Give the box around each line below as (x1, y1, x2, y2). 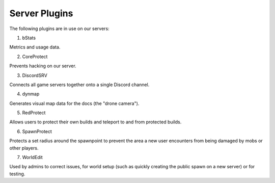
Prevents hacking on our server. (9, 63, 76, 69)
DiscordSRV (22, 72, 48, 79)
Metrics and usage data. (9, 44, 61, 50)
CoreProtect (22, 54, 48, 60)
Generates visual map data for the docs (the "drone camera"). (9, 100, 140, 107)
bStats (22, 35, 36, 41)
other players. (9, 145, 39, 151)
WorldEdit (22, 154, 43, 161)
